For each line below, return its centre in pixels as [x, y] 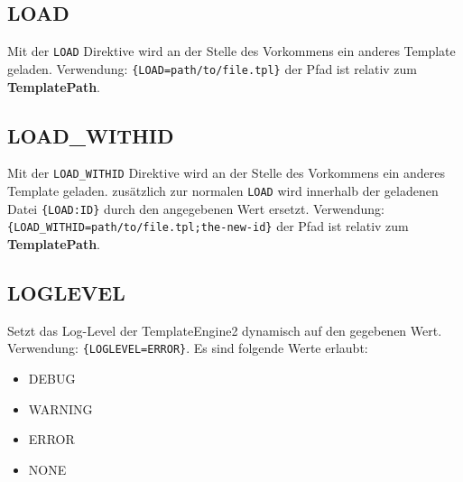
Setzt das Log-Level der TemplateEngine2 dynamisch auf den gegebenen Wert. [225, 330]
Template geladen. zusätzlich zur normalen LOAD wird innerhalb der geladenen [223, 190]
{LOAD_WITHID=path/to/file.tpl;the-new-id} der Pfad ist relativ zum [208, 226]
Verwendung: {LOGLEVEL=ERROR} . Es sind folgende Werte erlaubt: [188, 348]
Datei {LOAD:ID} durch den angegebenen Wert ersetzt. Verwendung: [196, 208]
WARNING [60, 408]
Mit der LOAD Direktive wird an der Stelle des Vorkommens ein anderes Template [231, 51]
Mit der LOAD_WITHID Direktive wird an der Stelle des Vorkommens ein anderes [227, 173]
